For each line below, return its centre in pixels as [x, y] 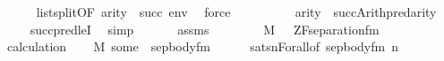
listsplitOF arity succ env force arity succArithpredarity [236, 11]
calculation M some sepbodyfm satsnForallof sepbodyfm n [202, 46]
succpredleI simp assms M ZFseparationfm [205, 29]
